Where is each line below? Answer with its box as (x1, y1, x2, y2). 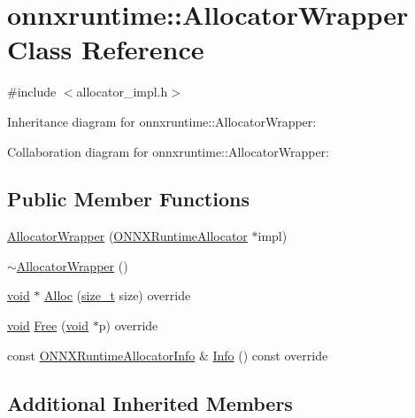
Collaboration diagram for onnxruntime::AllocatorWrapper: (7, 142, 329, 160)
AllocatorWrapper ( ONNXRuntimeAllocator (7, 227, 248, 245)
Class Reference (7, 31, 204, 67)
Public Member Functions (7, 185, 250, 213)
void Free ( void (7, 316, 89, 335)
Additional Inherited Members (7, 389, 293, 416)
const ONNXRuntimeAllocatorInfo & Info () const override (7, 345, 328, 364)
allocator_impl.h (76, 82, 168, 101)
